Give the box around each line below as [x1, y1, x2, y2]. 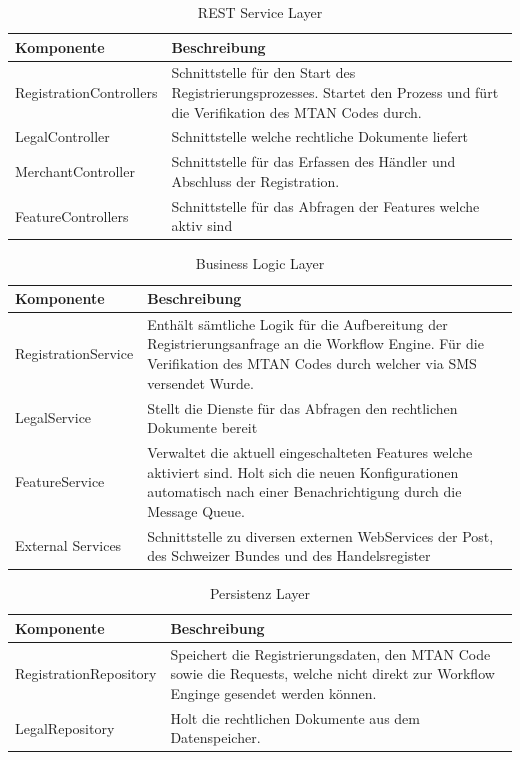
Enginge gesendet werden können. [170, 682, 377, 703]
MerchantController [15, 161, 135, 182]
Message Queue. [147, 500, 245, 521]
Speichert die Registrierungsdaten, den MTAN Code [170, 643, 491, 664]
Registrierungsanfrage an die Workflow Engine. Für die [147, 333, 484, 354]
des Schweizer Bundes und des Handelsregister [147, 545, 431, 566]
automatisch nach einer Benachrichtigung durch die [147, 481, 462, 502]
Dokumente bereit [147, 417, 258, 438]
